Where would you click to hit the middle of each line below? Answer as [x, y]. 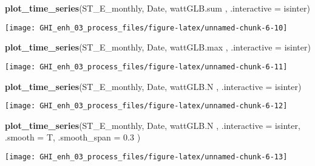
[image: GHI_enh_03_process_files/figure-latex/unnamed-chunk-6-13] [146, 157]
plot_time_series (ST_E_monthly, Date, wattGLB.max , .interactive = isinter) [158, 47]
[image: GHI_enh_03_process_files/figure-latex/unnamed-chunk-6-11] [146, 67]
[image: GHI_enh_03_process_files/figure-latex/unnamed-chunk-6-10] [146, 28]
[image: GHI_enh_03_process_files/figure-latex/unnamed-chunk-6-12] [146, 106]
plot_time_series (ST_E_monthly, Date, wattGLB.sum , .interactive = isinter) [157, 8]
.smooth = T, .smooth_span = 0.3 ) [73, 137]
